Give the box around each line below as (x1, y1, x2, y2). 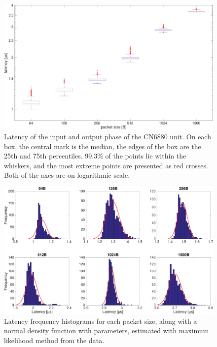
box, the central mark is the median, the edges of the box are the (4, 141, 201, 151)
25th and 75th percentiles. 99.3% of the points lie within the (4, 151, 186, 161)
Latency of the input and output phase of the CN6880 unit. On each (4, 131, 211, 142)
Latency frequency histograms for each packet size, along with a (4, 315, 197, 326)
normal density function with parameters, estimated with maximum (4, 325, 209, 336)
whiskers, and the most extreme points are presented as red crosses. (4, 160, 208, 170)
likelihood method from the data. (4, 335, 105, 345)
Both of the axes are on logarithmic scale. (4, 170, 130, 180)
